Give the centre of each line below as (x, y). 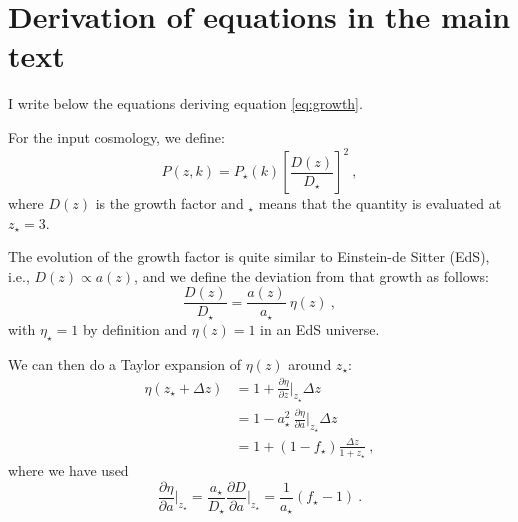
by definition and (135, 328)
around (310, 363)
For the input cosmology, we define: (116, 136)
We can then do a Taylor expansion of (125, 363)
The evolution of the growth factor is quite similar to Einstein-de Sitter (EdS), (249, 256)
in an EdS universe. (320, 328)
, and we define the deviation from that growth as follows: (311, 275)
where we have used (68, 470)
